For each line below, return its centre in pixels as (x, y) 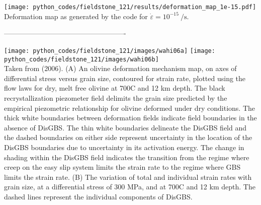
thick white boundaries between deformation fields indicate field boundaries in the (130, 118)
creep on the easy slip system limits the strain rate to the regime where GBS (122, 167)
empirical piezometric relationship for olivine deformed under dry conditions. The (130, 108)
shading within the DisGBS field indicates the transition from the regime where (127, 157)
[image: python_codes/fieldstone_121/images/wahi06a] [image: (110, 51)
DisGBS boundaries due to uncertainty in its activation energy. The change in (124, 147)
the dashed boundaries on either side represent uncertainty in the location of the (128, 137)
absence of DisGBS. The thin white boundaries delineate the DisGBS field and (125, 127)
